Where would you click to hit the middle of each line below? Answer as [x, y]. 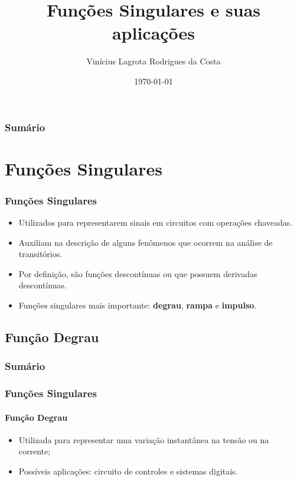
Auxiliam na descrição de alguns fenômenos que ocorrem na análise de [146, 242]
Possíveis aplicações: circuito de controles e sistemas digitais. [128, 471]
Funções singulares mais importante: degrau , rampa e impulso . [138, 305]
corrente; [35, 451]
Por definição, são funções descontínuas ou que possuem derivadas [138, 273]
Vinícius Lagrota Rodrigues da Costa [154, 61]
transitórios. [40, 254]
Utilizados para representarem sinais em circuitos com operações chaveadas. [156, 222]
